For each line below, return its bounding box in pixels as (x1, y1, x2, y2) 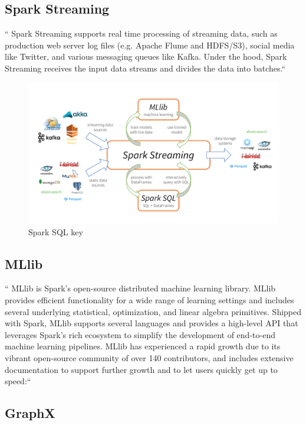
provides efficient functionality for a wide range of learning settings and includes (5, 294, 294, 306)
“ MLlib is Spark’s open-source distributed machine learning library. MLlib (5, 282, 276, 294)
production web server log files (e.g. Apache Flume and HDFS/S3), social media (5, 38, 295, 51)
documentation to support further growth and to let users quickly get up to (5, 363, 278, 375)
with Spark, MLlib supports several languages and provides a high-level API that (5, 317, 298, 329)
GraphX (5, 404, 55, 422)
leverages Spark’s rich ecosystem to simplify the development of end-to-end (5, 328, 275, 340)
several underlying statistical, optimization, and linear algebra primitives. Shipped (5, 305, 302, 317)
